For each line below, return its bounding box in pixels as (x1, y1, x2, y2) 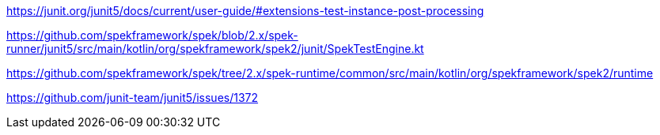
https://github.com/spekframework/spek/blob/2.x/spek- (6, 28, 298, 42)
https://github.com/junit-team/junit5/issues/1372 (6, 91, 259, 104)
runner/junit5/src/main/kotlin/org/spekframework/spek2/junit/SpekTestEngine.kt (6, 42, 424, 55)
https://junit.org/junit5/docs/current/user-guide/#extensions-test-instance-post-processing (6, 4, 484, 17)
